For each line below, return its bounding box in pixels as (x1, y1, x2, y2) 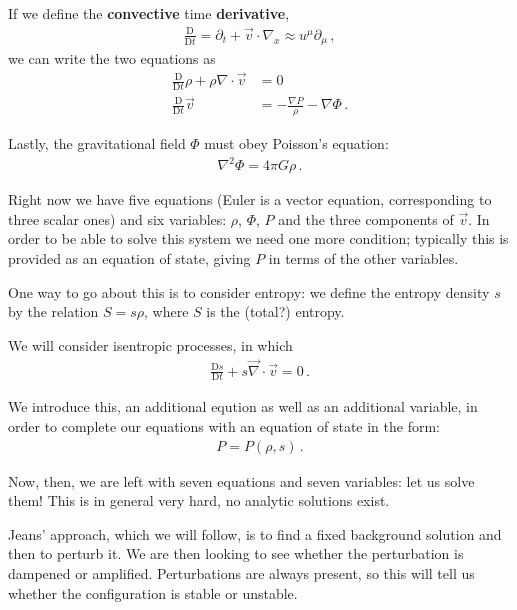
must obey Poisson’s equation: (204, 133, 389, 154)
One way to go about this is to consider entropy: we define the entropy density (8, 281, 490, 302)
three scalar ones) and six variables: (8, 208, 227, 229)
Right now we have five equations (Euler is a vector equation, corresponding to (8, 189, 492, 210)
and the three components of (278, 208, 454, 229)
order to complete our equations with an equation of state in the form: (8, 416, 440, 436)
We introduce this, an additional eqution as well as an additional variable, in (8, 396, 478, 417)
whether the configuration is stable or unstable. (8, 582, 298, 603)
